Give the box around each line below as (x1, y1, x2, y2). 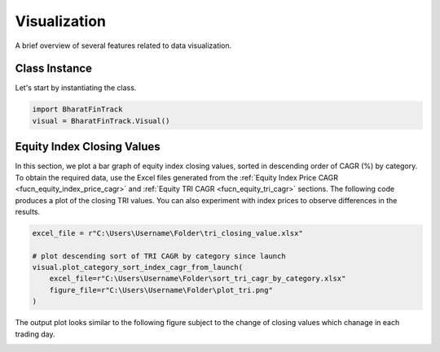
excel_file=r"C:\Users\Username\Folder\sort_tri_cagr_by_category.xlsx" (49, 274, 346, 284)
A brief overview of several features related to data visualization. (15, 41, 232, 50)
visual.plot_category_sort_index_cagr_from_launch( (32, 263, 244, 272)
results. (15, 206, 41, 216)
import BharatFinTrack (32, 105, 123, 114)
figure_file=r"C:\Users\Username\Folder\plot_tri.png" (49, 285, 273, 294)
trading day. (15, 329, 55, 339)
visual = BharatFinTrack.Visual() (32, 116, 170, 125)
